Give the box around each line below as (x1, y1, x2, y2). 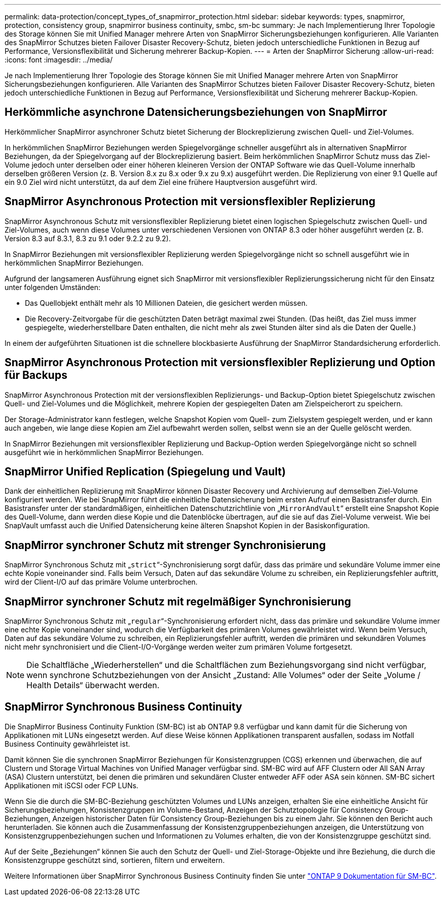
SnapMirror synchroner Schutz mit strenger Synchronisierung (5, 538, 326, 552)
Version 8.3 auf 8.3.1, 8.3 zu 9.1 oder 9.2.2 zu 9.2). (5, 234, 171, 243)
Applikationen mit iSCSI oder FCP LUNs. (5, 781, 139, 790)
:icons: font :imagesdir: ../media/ (5, 55, 113, 64)
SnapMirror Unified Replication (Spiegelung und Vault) (5, 465, 286, 478)
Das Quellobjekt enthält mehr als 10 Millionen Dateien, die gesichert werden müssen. (25, 298, 307, 307)
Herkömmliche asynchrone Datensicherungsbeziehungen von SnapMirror (5, 106, 387, 119)
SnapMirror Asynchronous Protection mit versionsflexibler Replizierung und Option (5, 356, 435, 369)
